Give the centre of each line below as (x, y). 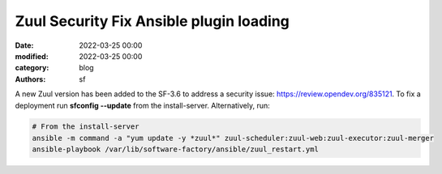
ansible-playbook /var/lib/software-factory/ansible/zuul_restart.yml (176, 149)
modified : (32, 56)
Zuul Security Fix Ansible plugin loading (152, 21)
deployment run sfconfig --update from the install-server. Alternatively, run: (143, 105)
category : (32, 68)
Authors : (30, 79)
